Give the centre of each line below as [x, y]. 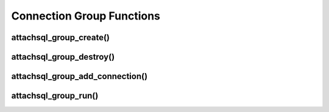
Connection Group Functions [86, 16]
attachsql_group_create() [60, 37]
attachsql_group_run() [55, 96]
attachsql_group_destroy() [63, 57]
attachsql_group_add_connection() [80, 76]
